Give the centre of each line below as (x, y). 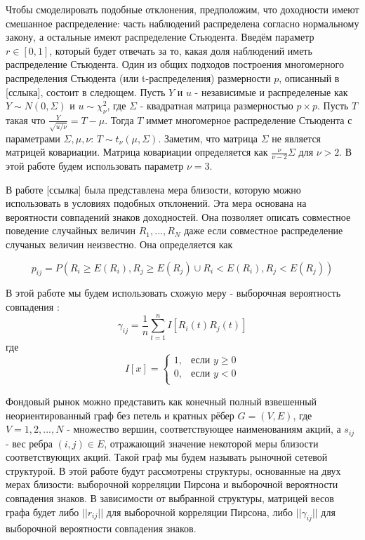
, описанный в (309, 77)
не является (297, 138)
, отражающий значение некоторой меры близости (211, 443)
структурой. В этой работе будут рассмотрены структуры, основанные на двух (173, 470)
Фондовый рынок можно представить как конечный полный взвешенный (161, 401)
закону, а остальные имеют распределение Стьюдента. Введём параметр (160, 37)
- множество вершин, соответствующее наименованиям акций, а (204, 429)
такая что (26, 120)
